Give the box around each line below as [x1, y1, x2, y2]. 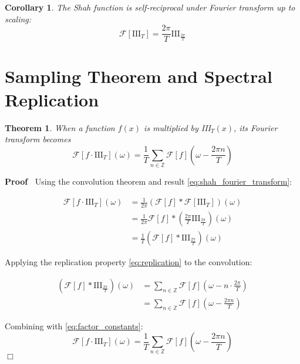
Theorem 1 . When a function [5, 121, 115, 133]
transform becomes [5, 133, 71, 145]
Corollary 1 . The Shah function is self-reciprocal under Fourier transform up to [5, 1, 295, 13]
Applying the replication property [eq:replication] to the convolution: [5, 256, 252, 268]
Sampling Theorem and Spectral [5, 64, 272, 88]
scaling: [5, 12, 32, 25]
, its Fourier [234, 121, 278, 133]
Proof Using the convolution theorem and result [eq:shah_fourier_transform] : [5, 175, 292, 188]
